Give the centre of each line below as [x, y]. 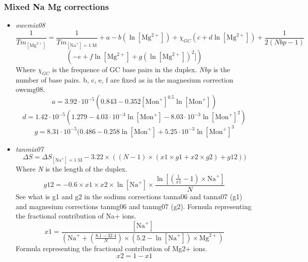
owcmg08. [30, 89]
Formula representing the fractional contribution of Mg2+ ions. [111, 248]
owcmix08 [30, 25]
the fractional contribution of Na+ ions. [76, 216]
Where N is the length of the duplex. [71, 169]
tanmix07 [30, 149]
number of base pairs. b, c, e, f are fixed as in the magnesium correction [124, 79]
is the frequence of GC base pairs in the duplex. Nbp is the [141, 69]
